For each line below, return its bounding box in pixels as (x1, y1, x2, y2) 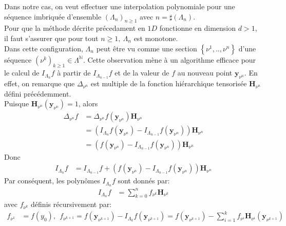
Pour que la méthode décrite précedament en (4, 23, 145, 33)
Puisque (4, 98, 29, 109)
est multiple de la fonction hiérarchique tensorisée (90, 78, 247, 89)
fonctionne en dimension (159, 23, 236, 33)
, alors (78, 98, 98, 109)
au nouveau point (177, 67, 233, 78)
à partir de (57, 67, 91, 78)
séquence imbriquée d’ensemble (4, 11, 102, 22)
